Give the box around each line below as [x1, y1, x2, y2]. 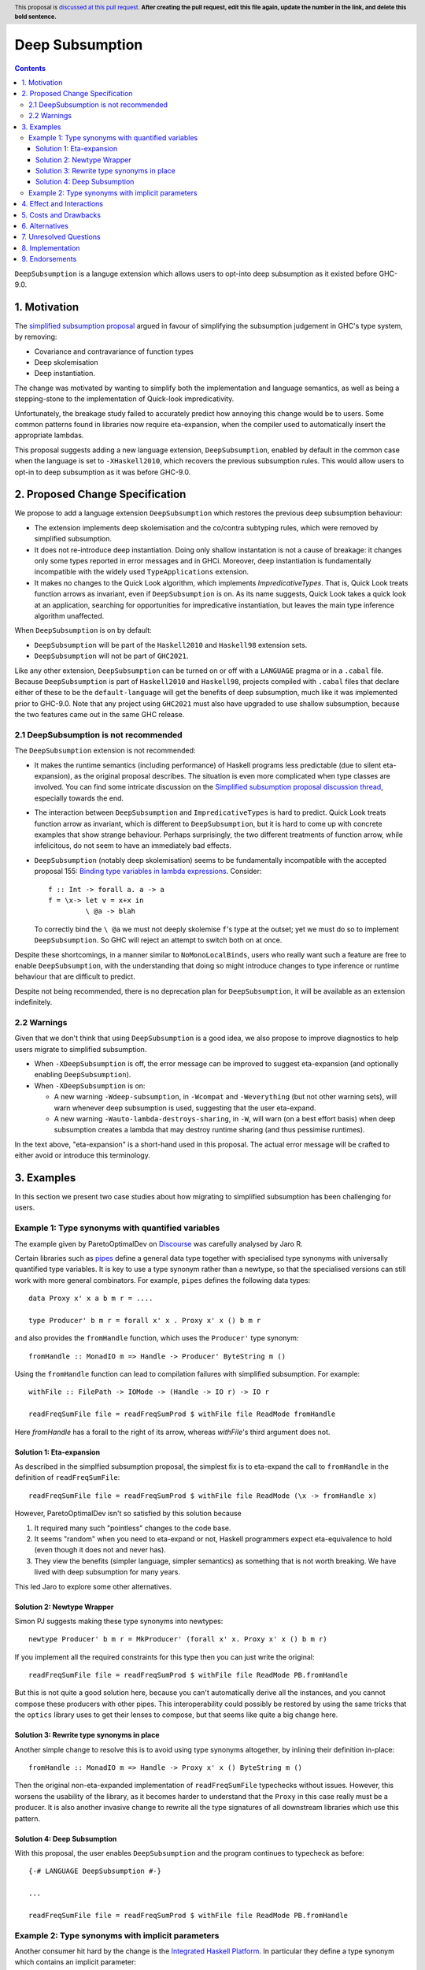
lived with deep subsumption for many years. [34, 1567, 181, 1577]
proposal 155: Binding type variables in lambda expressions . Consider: [34, 867, 262, 876]
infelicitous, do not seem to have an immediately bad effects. [34, 841, 232, 850]
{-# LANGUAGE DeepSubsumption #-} [28, 1867, 161, 1875]
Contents [14, 63, 46, 72]
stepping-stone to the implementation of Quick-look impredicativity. [14, 394, 235, 403]
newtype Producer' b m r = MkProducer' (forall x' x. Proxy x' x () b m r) [28, 1635, 327, 1644]
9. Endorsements [21, 255, 77, 264]
